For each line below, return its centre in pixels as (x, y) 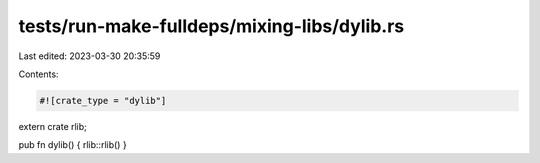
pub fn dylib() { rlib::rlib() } (72, 145)
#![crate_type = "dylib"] (103, 100)
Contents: (38, 74)
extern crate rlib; (52, 126)
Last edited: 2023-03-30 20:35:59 (89, 56)
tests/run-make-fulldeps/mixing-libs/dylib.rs (211, 26)
